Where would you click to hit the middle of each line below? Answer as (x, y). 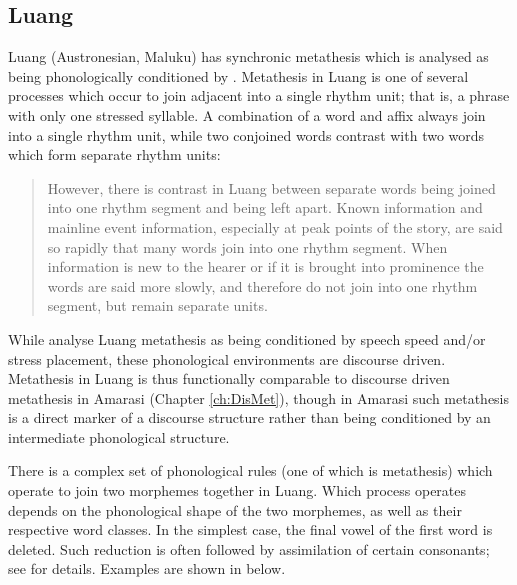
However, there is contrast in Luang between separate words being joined (271, 187)
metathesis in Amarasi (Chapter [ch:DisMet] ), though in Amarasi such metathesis (259, 397)
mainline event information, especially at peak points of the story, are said (275, 226)
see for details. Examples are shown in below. (147, 568)
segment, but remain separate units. (157, 305)
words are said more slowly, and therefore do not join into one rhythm (262, 285)
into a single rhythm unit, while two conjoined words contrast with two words (246, 134)
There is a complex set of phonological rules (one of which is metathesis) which (250, 470)
